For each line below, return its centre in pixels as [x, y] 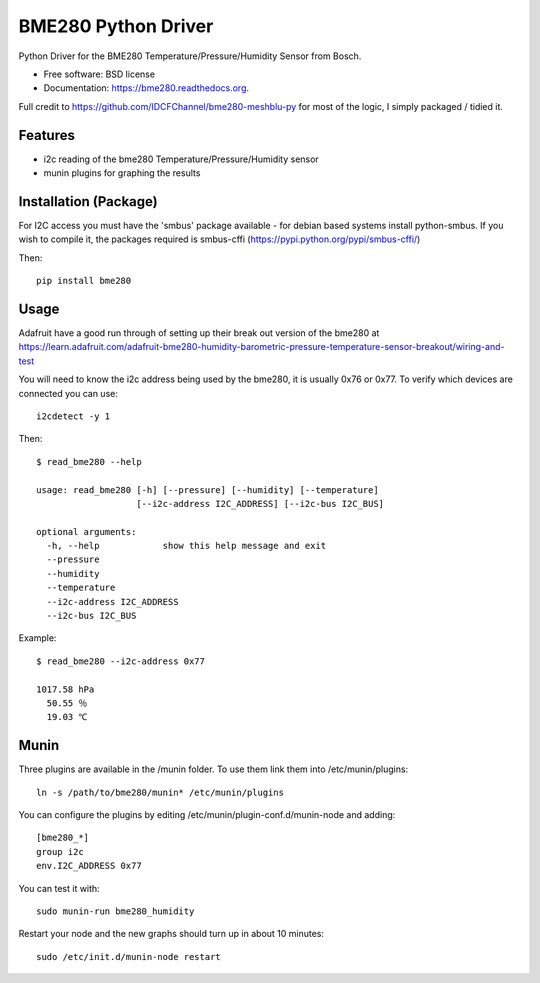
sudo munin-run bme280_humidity [115, 911]
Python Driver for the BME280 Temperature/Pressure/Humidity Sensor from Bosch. [190, 56]
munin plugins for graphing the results [122, 173]
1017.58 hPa [65, 689]
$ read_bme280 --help [89, 461]
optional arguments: [86, 531]
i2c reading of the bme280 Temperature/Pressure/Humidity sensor [181, 159]
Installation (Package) [88, 201]
